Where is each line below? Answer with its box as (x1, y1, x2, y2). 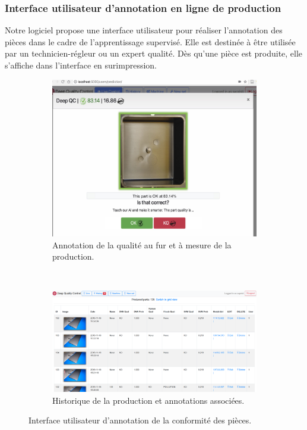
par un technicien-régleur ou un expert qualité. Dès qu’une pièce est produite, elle (5, 47, 303, 60)
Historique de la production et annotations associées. (52, 394, 245, 406)
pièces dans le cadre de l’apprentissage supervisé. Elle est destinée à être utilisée (5, 35, 296, 48)
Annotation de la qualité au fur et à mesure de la (52, 238, 232, 251)
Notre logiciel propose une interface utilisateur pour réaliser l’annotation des (5, 24, 283, 36)
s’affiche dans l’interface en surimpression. (5, 59, 157, 71)
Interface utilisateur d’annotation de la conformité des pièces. (29, 414, 252, 426)
